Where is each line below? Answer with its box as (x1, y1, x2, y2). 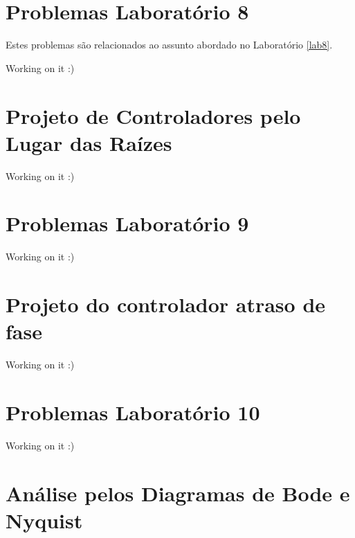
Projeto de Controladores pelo (6, 101, 301, 129)
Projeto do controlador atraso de (6, 290, 326, 319)
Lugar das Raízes (6, 128, 172, 156)
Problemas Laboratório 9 (6, 209, 249, 237)
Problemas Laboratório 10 (6, 398, 260, 427)
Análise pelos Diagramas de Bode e (6, 478, 350, 507)
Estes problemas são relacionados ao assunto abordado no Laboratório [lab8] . (6, 37, 333, 52)
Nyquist (6, 505, 83, 534)
